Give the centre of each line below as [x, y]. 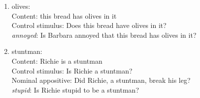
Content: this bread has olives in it [64, 15]
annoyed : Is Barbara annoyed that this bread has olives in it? [104, 35]
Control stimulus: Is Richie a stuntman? [72, 70]
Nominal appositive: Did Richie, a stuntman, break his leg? [101, 80]
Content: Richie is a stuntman [57, 61]
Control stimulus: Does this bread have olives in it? [89, 25]
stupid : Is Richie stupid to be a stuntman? [75, 89]
